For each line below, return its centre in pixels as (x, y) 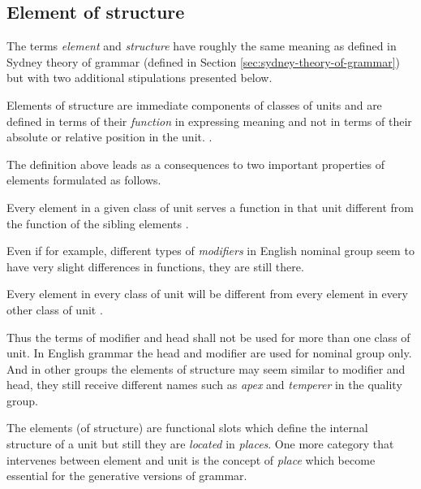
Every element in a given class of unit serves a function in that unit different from (210, 207)
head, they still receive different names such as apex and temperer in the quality (204, 385)
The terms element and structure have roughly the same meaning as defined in (202, 46)
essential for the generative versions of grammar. (127, 476)
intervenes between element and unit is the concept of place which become (191, 459)
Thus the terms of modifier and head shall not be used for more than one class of (208, 337)
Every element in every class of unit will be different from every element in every (207, 294)
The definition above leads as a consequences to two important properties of (195, 164)
